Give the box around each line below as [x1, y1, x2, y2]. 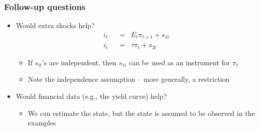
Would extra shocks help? [16, 20, 95, 31]
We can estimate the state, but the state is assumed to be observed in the [28, 107, 255, 118]
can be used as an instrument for [128, 57, 230, 67]
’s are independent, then [42, 57, 116, 67]
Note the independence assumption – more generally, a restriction [28, 74, 230, 84]
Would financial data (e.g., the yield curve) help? [16, 90, 167, 101]
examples [28, 117, 56, 128]
